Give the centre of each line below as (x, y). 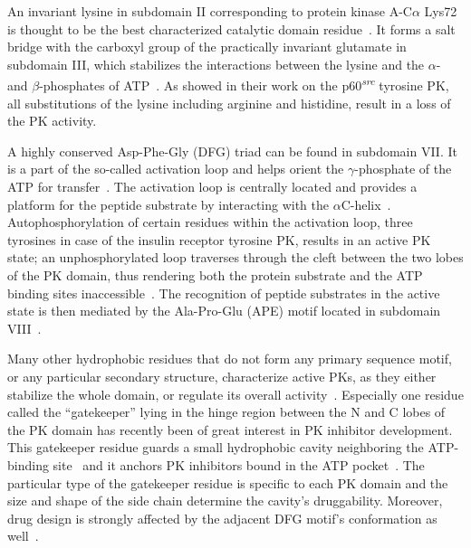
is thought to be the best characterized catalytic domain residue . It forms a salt (231, 28)
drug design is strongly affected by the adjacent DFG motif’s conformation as (222, 518)
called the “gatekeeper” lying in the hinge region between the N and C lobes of (226, 412)
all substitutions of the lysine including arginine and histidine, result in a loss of (229, 103)
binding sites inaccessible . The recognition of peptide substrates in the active (224, 293)
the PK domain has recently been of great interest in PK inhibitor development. (230, 429)
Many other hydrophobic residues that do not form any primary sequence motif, (230, 359)
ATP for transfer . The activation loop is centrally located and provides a (212, 186)
